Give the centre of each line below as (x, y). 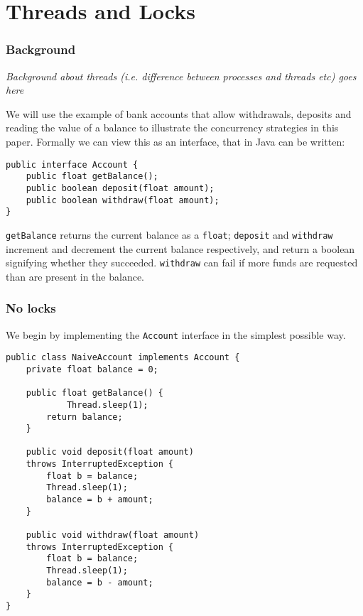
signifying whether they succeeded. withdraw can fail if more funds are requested (182, 263)
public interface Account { (72, 164)
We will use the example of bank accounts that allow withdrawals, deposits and (179, 113)
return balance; (85, 417)
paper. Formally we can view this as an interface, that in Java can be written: (175, 141)
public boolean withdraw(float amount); (123, 200)
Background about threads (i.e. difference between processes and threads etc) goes (181, 76)
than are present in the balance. (75, 276)
